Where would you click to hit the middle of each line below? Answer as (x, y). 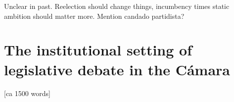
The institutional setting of (98, 50)
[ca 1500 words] (27, 93)
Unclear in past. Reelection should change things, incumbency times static (117, 6)
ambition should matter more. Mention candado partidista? (94, 16)
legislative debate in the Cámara (117, 69)
